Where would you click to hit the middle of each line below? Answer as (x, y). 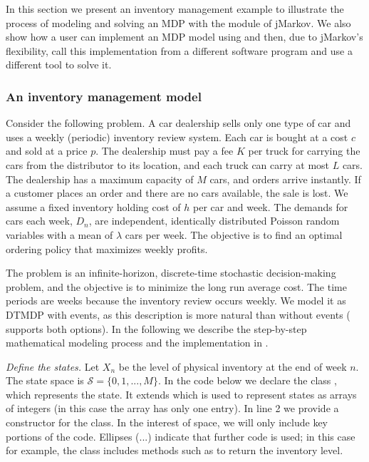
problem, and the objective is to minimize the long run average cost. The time (176, 286)
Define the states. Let (53, 366)
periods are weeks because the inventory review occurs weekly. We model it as (176, 301)
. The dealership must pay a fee (165, 151)
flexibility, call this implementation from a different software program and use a (179, 50)
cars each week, (39, 221)
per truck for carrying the (304, 151)
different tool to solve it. (59, 65)
